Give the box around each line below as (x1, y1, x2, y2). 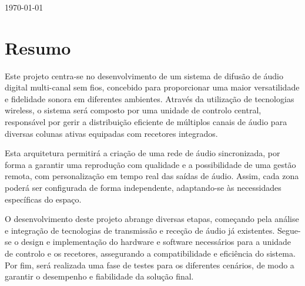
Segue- (277, 224, 301, 236)
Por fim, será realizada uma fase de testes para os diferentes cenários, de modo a (5, 258, 294, 271)
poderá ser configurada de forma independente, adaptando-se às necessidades (5, 181, 281, 194)
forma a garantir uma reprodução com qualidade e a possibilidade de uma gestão (5, 158, 296, 170)
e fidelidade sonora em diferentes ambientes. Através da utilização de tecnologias (5, 92, 294, 105)
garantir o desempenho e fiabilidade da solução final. (5, 270, 194, 282)
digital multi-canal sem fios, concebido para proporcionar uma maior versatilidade (5, 81, 300, 93)
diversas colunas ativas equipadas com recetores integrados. (5, 127, 218, 139)
